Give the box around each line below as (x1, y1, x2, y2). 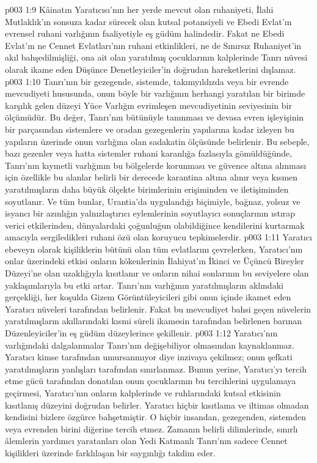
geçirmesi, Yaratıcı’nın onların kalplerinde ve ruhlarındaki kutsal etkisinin (5, 387, 281, 399)
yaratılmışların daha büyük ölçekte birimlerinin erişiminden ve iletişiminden (5, 182, 289, 195)
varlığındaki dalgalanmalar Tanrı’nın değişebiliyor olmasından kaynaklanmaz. (5, 338, 294, 351)
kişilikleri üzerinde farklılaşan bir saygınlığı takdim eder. (5, 446, 216, 459)
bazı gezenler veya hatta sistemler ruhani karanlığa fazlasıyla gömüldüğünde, (5, 147, 293, 160)
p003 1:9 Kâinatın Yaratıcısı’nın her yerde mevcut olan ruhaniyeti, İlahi (5, 3, 274, 15)
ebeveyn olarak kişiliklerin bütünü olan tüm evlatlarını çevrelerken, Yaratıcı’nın (5, 242, 303, 255)
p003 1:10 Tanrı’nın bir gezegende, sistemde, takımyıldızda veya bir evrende (5, 75, 289, 87)
